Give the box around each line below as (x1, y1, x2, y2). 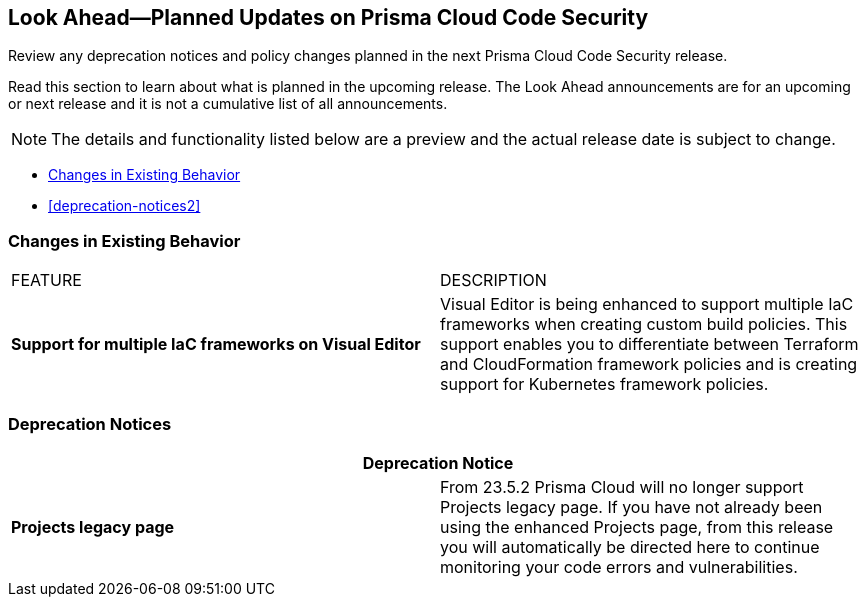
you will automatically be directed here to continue (440, 536, 820, 557)
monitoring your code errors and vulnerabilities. (440, 556, 798, 577)
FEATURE (11, 270, 82, 291)
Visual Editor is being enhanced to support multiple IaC (440, 294, 854, 315)
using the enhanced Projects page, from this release (440, 516, 834, 537)
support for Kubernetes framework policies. (440, 374, 769, 395)
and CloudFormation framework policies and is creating (440, 354, 858, 375)
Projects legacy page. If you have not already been (440, 496, 823, 517)
